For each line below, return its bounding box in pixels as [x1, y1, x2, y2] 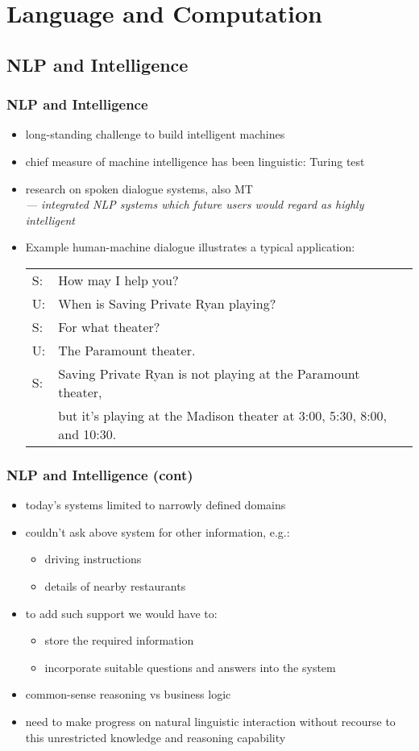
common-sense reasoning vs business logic [25, 686, 231, 703]
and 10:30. [58, 424, 117, 443]
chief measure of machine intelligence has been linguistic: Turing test [25, 152, 365, 169]
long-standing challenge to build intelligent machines [25, 126, 285, 143]
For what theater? [58, 317, 160, 336]
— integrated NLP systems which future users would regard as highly [25, 196, 364, 213]
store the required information [44, 632, 194, 649]
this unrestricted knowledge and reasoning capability [25, 728, 286, 745]
